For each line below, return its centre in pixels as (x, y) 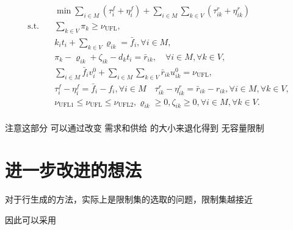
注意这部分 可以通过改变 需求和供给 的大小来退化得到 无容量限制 (135, 128)
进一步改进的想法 (74, 170)
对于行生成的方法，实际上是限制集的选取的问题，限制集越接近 (129, 199)
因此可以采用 (31, 219)
